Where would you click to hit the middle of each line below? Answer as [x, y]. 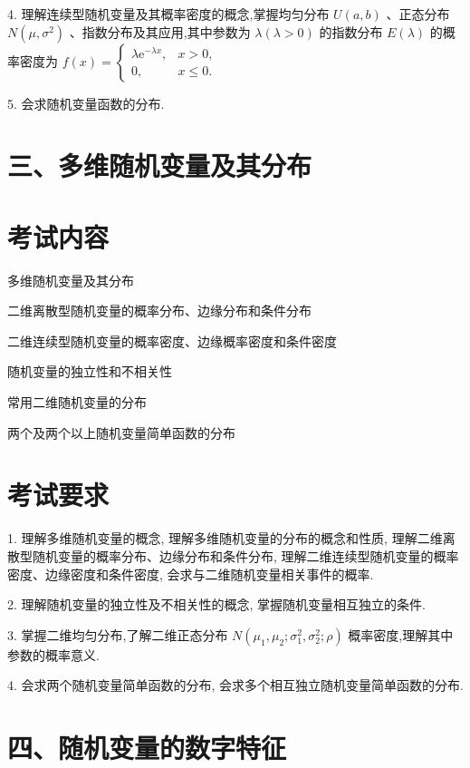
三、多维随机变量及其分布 [160, 165]
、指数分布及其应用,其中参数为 [160, 31]
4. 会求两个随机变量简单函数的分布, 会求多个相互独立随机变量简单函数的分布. [235, 685]
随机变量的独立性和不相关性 [90, 371]
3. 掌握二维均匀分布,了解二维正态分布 [118, 634]
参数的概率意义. [53, 654]
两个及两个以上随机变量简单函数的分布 [121, 432]
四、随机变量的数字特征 [147, 748]
